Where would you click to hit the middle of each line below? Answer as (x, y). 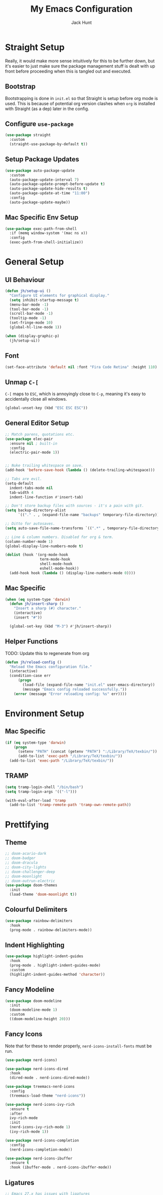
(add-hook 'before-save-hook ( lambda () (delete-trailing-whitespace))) (80, 470)
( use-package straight (28, 135)
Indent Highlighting (35, 945)
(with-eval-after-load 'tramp (36, 800)
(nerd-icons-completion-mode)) (41, 1149)
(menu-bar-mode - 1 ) (29, 305)
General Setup (34, 262)
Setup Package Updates (42, 159)
